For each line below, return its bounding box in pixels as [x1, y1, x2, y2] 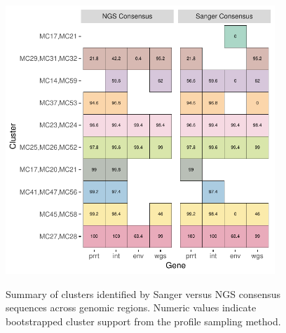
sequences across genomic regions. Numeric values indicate [6, 300, 257, 315]
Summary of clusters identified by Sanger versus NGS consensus [6, 286, 281, 301]
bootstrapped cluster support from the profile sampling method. [6, 313, 281, 328]
